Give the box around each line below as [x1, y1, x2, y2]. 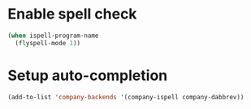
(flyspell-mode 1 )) [15, 39, 81, 47]
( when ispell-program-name [7, 31, 99, 40]
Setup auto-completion [7, 66, 168, 85]
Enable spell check [7, 5, 137, 23]
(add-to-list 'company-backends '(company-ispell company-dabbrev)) [7, 93, 245, 101]
